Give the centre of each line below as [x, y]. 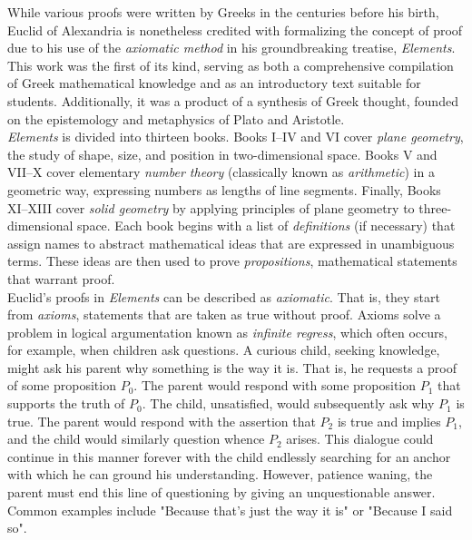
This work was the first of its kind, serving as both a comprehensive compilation [231, 65]
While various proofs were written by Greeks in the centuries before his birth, [223, 12]
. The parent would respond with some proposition [275, 385]
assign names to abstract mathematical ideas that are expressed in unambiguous [231, 243]
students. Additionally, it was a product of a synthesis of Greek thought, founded [233, 100]
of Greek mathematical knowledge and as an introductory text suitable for [214, 83]
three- [435, 207]
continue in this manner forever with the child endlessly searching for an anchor [229, 456]
